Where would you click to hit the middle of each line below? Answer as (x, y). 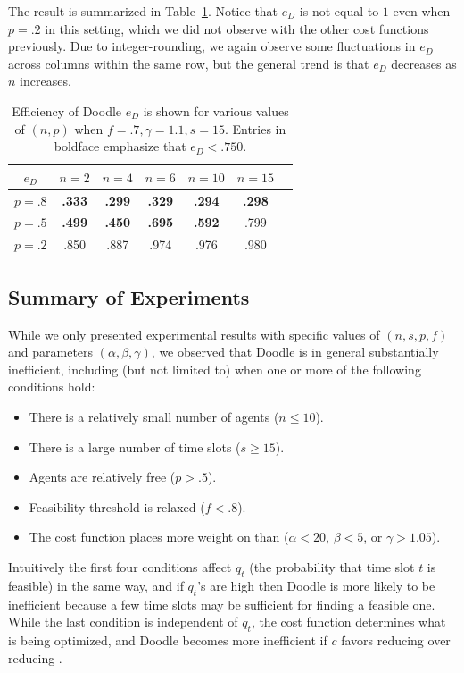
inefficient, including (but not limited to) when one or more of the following (215, 369)
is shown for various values (216, 110)
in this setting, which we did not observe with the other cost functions (237, 28)
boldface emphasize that (120, 146)
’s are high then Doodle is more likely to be (316, 585)
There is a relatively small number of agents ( (154, 416)
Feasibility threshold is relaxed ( (117, 506)
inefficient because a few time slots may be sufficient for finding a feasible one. (222, 604)
